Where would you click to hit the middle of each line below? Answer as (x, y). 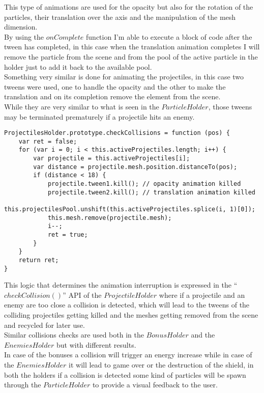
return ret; (39, 260)
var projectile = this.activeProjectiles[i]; (112, 159)
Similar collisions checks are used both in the (74, 335)
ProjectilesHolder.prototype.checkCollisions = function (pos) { (117, 133)
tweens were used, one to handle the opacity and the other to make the (115, 86)
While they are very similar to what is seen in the (82, 106)
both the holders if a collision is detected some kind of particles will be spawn (125, 374)
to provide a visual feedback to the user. (155, 385)
